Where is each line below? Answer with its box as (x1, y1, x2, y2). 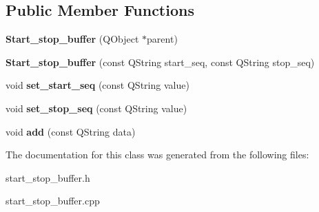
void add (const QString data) (6, 124, 136, 138)
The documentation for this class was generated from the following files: (6, 147, 309, 162)
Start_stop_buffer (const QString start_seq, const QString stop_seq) (6, 54, 315, 69)
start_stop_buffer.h (6, 170, 90, 184)
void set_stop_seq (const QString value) (6, 100, 187, 115)
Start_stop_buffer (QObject (6, 32, 139, 46)
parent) (147, 32, 178, 46)
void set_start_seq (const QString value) (6, 78, 189, 92)
